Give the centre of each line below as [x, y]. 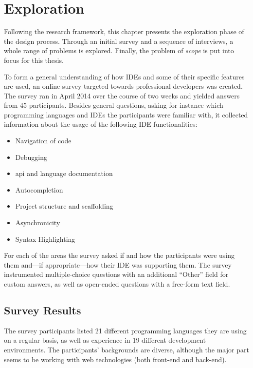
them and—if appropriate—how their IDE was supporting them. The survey [118, 264]
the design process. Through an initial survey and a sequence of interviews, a [119, 41]
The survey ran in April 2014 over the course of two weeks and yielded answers [122, 95]
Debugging [31, 157]
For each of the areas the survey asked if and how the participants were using [119, 255]
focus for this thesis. [34, 60]
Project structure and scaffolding [64, 206]
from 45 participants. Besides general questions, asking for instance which [114, 105]
